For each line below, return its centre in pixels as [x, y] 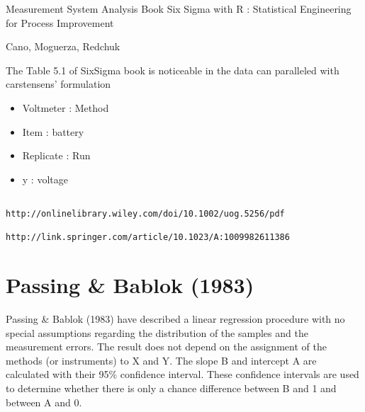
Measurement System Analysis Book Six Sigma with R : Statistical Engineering [179, 8]
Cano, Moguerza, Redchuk [63, 46]
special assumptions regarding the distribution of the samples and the [157, 332]
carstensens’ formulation [58, 84]
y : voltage [45, 179]
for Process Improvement [60, 22]
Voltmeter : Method [66, 107]
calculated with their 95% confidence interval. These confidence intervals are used [182, 374]
